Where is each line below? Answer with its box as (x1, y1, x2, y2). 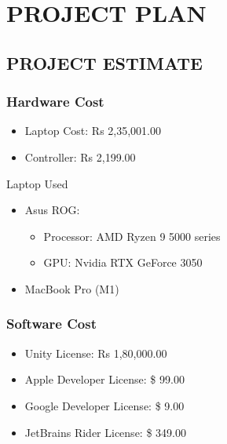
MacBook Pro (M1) (24, 280, 119, 297)
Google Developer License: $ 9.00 (24, 397, 185, 413)
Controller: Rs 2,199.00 (24, 148, 136, 165)
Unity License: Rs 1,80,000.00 (24, 344, 167, 361)
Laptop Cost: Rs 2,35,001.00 (24, 122, 162, 139)
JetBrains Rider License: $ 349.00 (24, 424, 186, 440)
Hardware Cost (6, 92, 104, 111)
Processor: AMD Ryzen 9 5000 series (43, 227, 221, 244)
